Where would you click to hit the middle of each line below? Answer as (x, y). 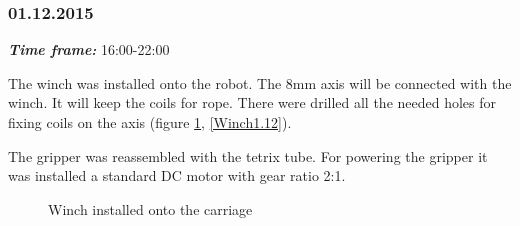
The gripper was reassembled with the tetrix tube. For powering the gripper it (248, 155)
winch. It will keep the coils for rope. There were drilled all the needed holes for (252, 102)
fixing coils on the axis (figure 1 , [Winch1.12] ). (150, 122)
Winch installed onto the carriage (150, 208)
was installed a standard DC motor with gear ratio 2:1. (177, 175)
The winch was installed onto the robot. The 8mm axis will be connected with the (260, 82)
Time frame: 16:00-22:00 (89, 49)
